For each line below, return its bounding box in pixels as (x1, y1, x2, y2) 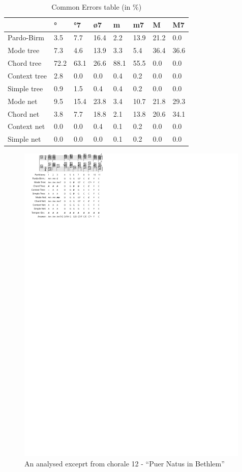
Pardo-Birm (8, 32, 45, 43)
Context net (8, 121, 45, 132)
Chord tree (8, 58, 42, 68)
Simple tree (8, 83, 43, 93)
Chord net (8, 108, 40, 119)
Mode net (8, 95, 38, 106)
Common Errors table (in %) (51, 2, 142, 12)
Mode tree (8, 45, 40, 56)
